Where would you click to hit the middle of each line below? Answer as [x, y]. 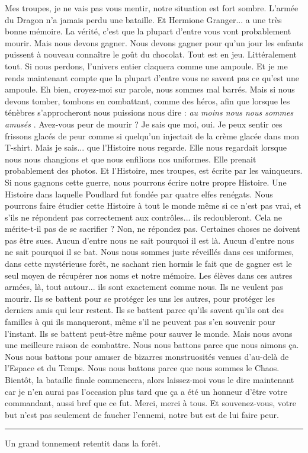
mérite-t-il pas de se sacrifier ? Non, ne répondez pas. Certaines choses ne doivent [153, 229]
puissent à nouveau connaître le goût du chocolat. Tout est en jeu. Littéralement [151, 54]
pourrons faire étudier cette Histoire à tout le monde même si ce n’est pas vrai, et [153, 205]
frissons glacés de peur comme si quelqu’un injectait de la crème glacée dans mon [152, 135]
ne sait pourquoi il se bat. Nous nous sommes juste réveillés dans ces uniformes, [150, 252]
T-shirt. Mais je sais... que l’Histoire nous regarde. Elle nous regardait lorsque [146, 147]
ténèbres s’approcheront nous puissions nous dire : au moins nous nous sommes [149, 112]
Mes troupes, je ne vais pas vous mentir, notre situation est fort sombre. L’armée [152, 8]
